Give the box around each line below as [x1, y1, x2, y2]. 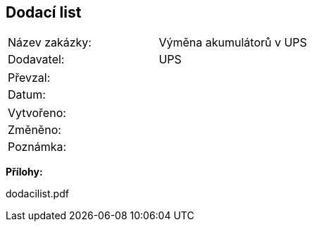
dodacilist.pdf [6, 188, 69, 200]
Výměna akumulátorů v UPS [158, 35, 307, 50]
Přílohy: [6, 166, 43, 178]
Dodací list [6, 4, 82, 21]
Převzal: [8, 70, 51, 85]
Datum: [8, 87, 46, 102]
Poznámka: [8, 140, 67, 154]
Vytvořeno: [8, 106, 66, 121]
